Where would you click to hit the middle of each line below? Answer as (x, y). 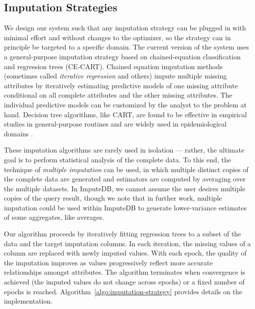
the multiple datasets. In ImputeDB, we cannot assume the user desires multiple (125, 188)
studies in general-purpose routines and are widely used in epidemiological (115, 124)
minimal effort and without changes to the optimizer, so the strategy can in (117, 37)
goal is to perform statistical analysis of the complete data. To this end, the (117, 159)
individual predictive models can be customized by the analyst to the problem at (125, 104)
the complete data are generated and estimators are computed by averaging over (125, 179)
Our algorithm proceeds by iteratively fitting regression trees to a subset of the (123, 234)
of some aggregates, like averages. (54, 217)
